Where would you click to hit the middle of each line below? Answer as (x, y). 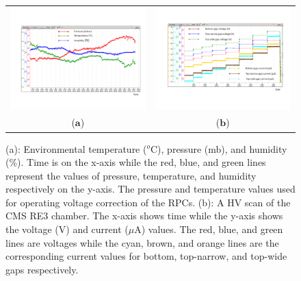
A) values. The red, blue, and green (209, 229)
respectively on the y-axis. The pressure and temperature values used (150, 189)
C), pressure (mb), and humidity (219, 148)
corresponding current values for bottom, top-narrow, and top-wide (146, 256)
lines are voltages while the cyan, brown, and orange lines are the (142, 242)
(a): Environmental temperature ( (76, 148)
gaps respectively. (42, 269)
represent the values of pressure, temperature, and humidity (131, 175)
